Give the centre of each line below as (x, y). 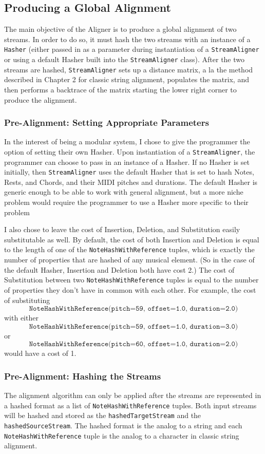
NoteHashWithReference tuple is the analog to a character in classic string (122, 435)
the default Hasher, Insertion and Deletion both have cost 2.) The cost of (119, 269)
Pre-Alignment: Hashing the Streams (83, 376)
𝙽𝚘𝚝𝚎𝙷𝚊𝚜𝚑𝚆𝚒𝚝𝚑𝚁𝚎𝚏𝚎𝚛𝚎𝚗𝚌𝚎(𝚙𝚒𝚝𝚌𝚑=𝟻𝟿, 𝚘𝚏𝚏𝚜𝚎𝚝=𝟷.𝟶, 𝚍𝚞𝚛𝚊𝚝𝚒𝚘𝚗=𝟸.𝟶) (134, 309)
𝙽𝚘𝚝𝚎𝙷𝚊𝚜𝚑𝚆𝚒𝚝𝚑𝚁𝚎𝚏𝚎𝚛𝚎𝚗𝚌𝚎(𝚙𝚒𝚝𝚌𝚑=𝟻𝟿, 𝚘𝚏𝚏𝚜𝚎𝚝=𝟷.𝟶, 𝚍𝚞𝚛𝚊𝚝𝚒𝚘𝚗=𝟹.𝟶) (134, 326)
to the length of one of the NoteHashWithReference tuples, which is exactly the (129, 249)
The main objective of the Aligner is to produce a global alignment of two (120, 29)
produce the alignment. (41, 99)
